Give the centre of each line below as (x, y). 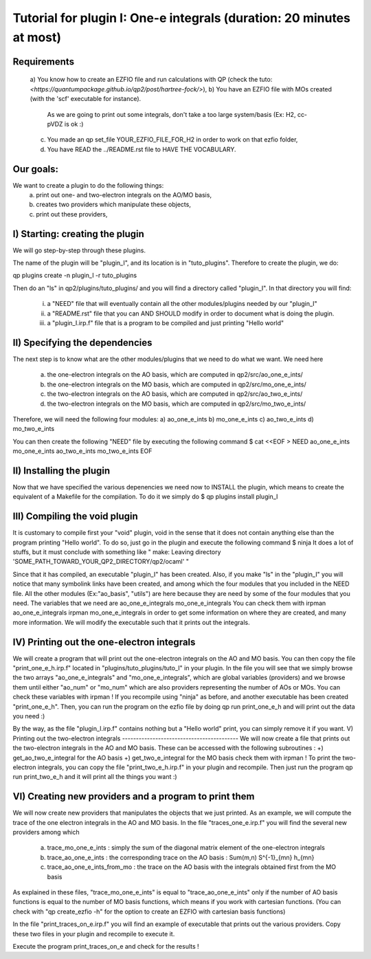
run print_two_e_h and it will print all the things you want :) (95, 777)
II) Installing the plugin (61, 471)
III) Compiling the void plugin (76, 517)
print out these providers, (72, 214)
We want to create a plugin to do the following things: (88, 185)
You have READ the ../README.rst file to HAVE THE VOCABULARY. (142, 149)
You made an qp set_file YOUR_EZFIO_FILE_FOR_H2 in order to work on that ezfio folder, (172, 140)
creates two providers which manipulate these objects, (114, 205)
